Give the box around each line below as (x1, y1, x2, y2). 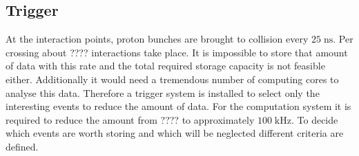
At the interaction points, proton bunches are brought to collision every (6, 32, 309, 46)
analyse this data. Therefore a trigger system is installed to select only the (6, 85, 320, 100)
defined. (6, 139, 39, 153)
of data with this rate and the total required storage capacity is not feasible (6, 58, 325, 73)
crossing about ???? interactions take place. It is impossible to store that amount (6, 45, 348, 59)
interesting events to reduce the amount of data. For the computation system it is (6, 99, 351, 113)
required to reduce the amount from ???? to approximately (6, 112, 255, 126)
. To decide (291, 112, 338, 126)
